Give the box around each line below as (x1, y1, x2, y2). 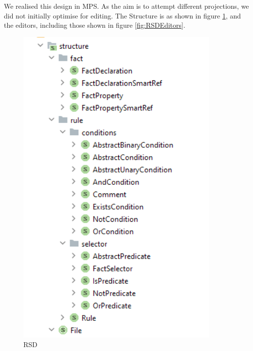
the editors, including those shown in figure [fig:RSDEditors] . (4, 20, 185, 30)
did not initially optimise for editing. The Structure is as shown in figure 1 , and (4, 10, 241, 20)
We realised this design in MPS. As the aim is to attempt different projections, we (4, 1, 249, 11)
